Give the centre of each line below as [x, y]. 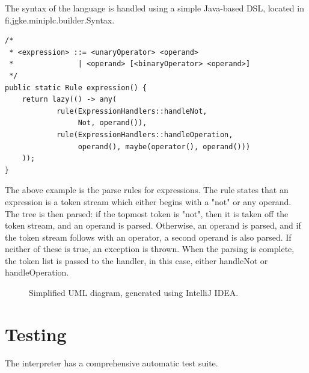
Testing [36, 334]
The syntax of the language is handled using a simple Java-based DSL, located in [154, 8]
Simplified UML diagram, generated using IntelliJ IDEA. [134, 293]
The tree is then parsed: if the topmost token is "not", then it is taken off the [147, 213]
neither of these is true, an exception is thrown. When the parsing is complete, [150, 249]
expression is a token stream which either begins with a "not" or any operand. [148, 201]
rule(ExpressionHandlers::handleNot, [132, 111]
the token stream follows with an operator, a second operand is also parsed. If [148, 237]
